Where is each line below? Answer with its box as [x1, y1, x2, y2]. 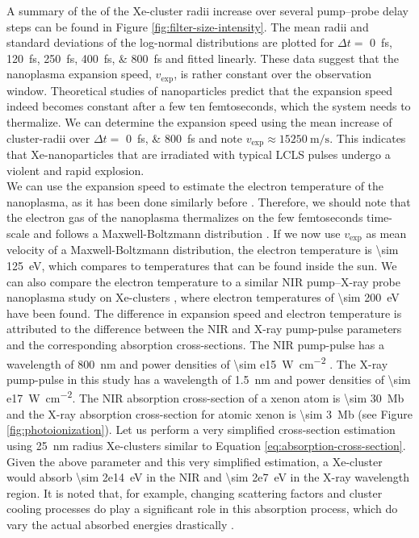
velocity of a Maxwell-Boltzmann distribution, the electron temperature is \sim [6, 241, 399, 258]
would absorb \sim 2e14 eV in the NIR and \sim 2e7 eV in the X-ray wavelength [6, 469, 410, 486]
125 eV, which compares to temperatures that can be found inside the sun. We [6, 257, 397, 274]
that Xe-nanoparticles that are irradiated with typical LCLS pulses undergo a [6, 146, 391, 163]
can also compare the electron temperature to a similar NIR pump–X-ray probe [6, 273, 400, 290]
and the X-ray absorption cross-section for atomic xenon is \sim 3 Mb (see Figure [6, 405, 413, 422]
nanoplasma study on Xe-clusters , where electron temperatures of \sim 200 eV [6, 289, 400, 306]
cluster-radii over [6, 129, 90, 146]
